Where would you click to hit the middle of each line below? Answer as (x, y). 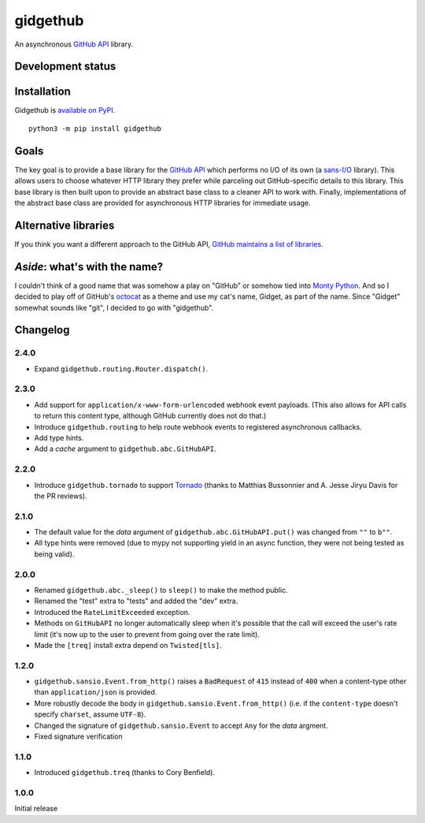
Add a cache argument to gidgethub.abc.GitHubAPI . (125, 449)
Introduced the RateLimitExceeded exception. (112, 612)
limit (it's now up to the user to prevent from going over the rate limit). (147, 634)
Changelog (42, 330)
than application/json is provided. (96, 692)
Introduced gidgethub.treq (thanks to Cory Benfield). (125, 773)
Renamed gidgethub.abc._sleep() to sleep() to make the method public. (161, 590)
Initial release (36, 809)
